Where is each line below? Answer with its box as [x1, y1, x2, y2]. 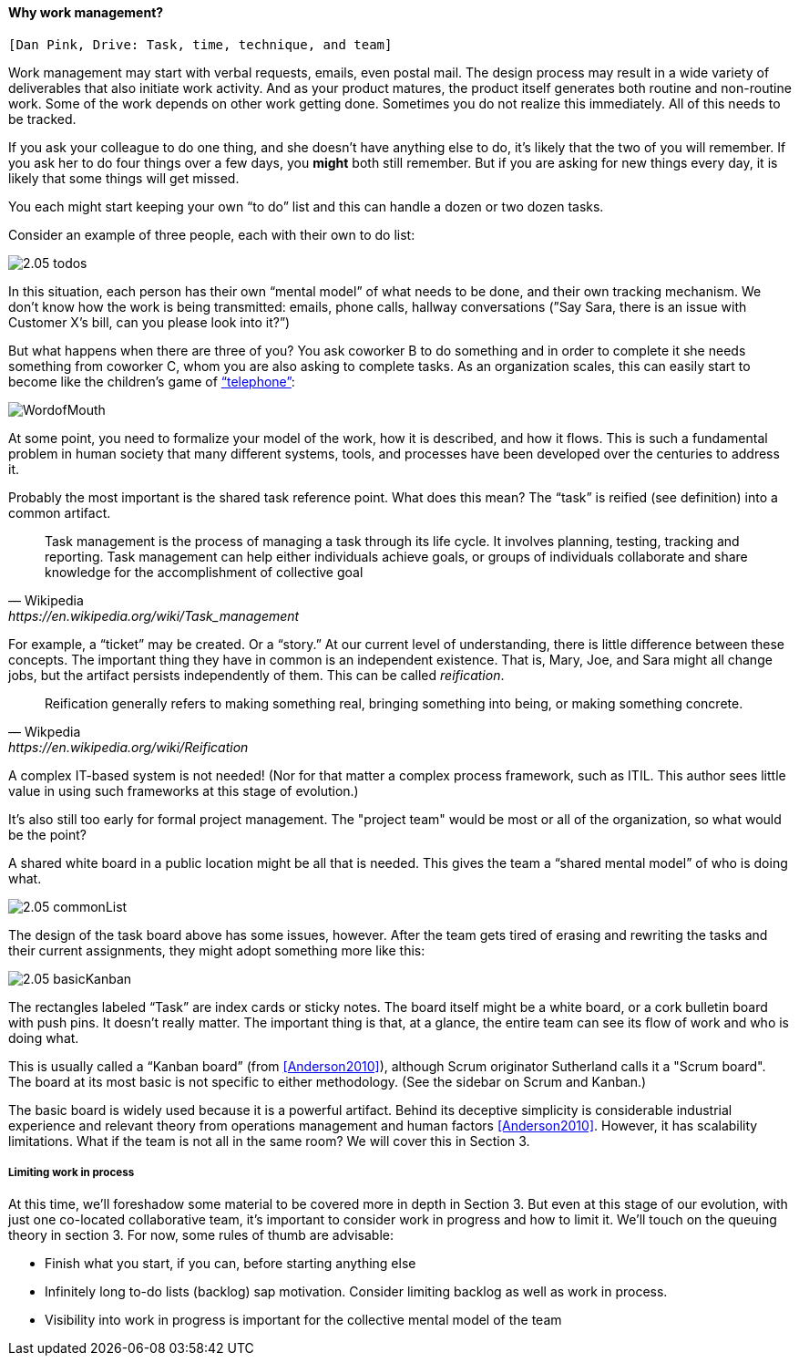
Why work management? [8, 5, 164, 20]
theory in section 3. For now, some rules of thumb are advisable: [8, 1227, 394, 1244]
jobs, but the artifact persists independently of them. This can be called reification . [8, 666, 505, 683]
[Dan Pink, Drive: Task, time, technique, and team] [8, 36, 393, 52]
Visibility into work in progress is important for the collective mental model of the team [45, 1312, 562, 1328]
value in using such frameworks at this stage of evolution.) [8, 782, 359, 799]
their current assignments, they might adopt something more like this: [8, 942, 425, 958]
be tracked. [8, 110, 77, 127]
